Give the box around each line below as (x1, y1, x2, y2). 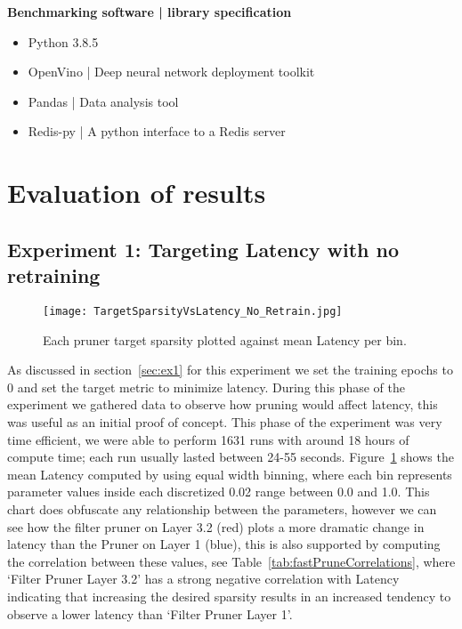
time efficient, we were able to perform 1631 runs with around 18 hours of (7, 430, 409, 448)
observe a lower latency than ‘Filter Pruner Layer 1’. (7, 604, 293, 623)
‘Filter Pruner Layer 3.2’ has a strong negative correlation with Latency (7, 569, 400, 588)
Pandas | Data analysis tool (28, 92, 179, 110)
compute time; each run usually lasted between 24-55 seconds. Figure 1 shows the (7, 448, 454, 466)
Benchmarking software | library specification (7, 3, 292, 20)
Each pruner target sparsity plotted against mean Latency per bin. (43, 330, 407, 349)
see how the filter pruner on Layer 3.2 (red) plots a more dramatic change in (7, 517, 425, 536)
